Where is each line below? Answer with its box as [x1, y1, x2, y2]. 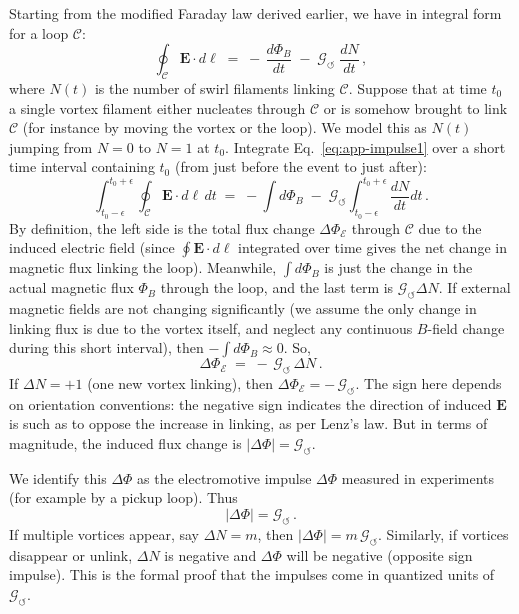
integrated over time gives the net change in [238, 237, 507, 258]
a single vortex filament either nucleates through [9, 97, 306, 118]
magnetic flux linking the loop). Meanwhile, [9, 257, 277, 278]
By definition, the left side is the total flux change [9, 217, 315, 238]
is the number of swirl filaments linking [94, 77, 335, 98]
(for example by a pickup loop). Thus [9, 487, 238, 508]
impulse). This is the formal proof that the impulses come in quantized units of [9, 564, 495, 585]
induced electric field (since [9, 237, 175, 258]
